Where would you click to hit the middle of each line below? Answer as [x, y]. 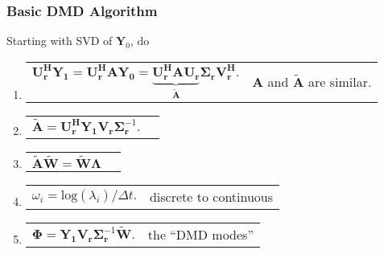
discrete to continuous [211, 196]
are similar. [340, 81]
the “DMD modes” [200, 234]
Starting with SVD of [60, 41]
